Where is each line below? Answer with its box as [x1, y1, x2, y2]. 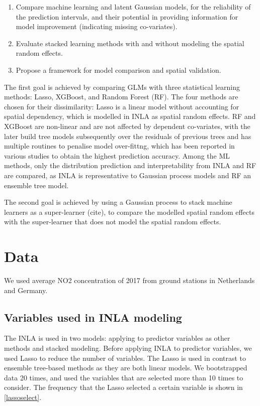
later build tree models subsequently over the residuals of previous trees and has [4, 130, 251, 141]
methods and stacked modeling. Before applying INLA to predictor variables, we [4, 342, 252, 353]
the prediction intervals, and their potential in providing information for [16, 11, 238, 22]
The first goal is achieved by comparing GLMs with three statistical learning [4, 81, 240, 92]
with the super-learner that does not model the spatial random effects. [4, 216, 221, 227]
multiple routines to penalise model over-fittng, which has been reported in [4, 141, 235, 151]
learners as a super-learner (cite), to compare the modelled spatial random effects [4, 206, 254, 217]
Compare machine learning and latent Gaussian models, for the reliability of [16, 2, 251, 12]
